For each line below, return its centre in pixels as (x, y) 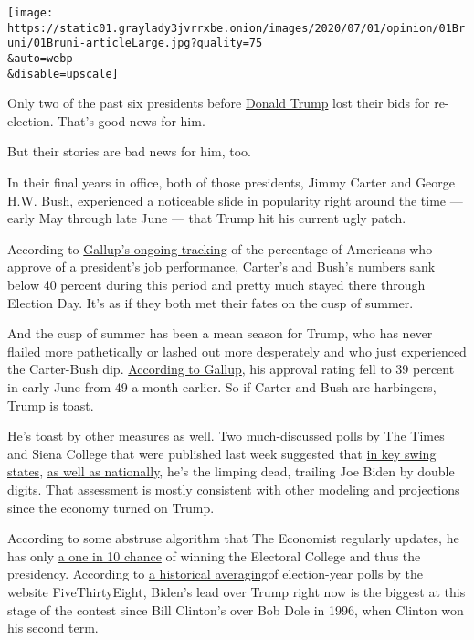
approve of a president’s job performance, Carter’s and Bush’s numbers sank (221, 267)
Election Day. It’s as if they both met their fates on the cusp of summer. (211, 302)
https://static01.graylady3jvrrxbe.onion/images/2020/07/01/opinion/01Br (237, 28)
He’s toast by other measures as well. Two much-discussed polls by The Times (226, 436)
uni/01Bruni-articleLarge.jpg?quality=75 (135, 43)
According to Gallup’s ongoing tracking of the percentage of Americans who (220, 248)
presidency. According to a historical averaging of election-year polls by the (216, 574)
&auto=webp (40, 58)
